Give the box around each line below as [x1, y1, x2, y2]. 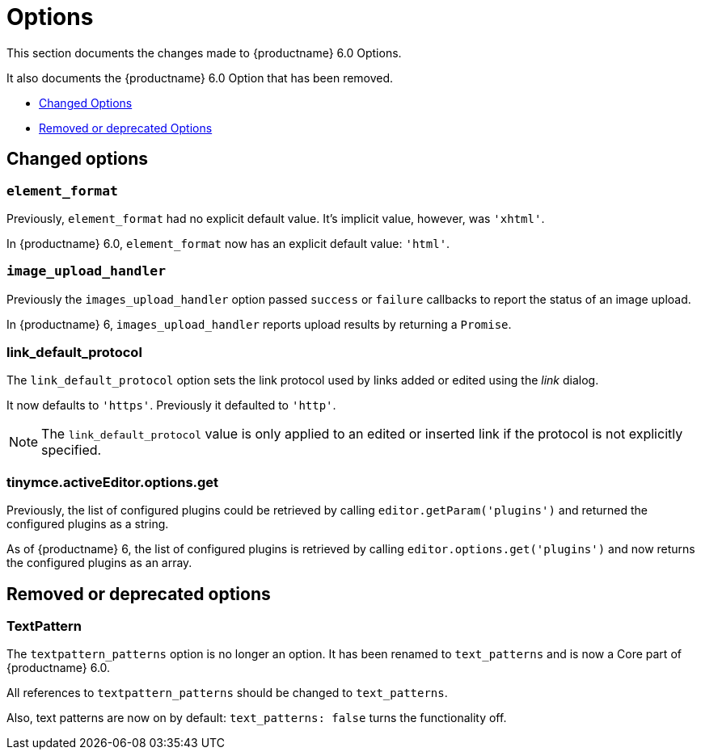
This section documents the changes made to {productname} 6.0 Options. [6, 45, 402, 60]
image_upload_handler [6, 263, 166, 279]
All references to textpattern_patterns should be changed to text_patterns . [6, 686, 448, 700]
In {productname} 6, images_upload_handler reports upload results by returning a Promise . [6, 317, 512, 331]
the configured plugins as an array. [6, 556, 192, 570]
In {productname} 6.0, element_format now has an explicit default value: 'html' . [6, 236, 450, 250]
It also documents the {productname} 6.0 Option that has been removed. [6, 70, 394, 85]
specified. [41, 442, 102, 459]
